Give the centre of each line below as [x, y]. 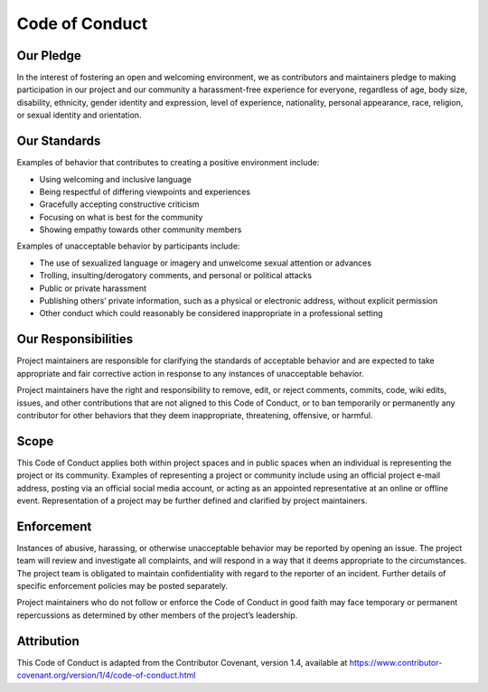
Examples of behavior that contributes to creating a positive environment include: [168, 163]
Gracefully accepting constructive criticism [119, 204]
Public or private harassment [93, 288]
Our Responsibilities [75, 339]
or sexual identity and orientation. [79, 115]
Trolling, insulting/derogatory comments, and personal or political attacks [175, 276]
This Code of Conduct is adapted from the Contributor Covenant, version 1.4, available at [182, 662]
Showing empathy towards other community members [141, 229]
